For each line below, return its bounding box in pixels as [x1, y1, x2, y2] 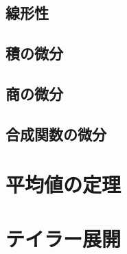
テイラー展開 [5, 224, 122, 252]
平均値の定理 [5, 170, 122, 198]
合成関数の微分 [5, 123, 106, 144]
